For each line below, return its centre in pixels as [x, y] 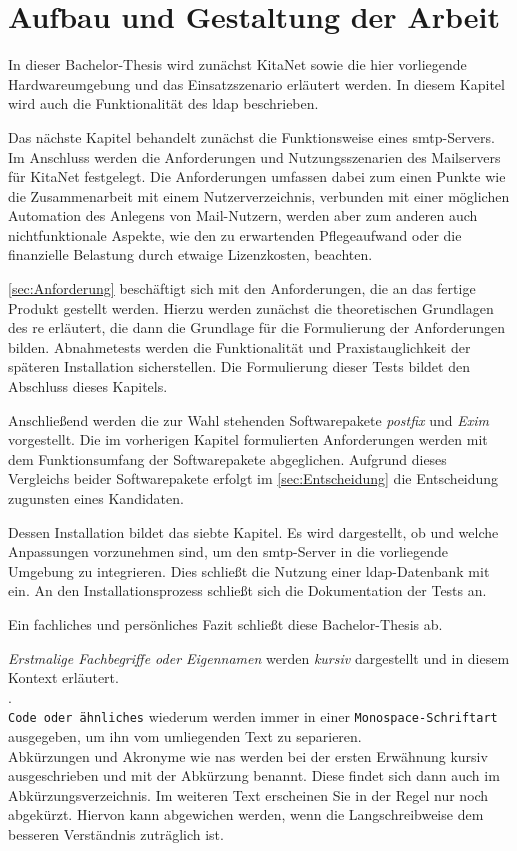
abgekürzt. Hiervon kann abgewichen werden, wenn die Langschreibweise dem [246, 814]
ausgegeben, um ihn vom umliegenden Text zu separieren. [185, 736]
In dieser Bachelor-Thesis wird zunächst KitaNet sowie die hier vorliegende [237, 64]
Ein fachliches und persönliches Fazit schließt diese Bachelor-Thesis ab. [225, 623]
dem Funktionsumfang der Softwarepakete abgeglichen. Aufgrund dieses [227, 458]
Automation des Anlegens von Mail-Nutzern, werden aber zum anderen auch [243, 215]
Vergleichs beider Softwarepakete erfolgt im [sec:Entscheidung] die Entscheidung [253, 478]
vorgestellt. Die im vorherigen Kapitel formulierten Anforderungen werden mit [248, 439]
